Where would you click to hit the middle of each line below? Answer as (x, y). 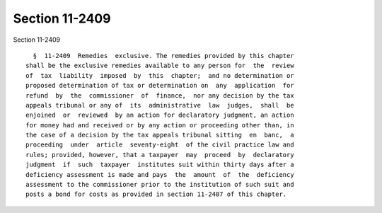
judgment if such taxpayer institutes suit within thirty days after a (160, 165)
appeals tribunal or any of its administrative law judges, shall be (160, 105)
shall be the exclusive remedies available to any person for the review (160, 66)
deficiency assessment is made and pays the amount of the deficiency (160, 174)
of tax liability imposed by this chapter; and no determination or (160, 75)
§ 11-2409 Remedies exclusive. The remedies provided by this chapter (163, 56)
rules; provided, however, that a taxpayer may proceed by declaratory (160, 155)
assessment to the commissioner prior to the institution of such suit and (160, 185)
